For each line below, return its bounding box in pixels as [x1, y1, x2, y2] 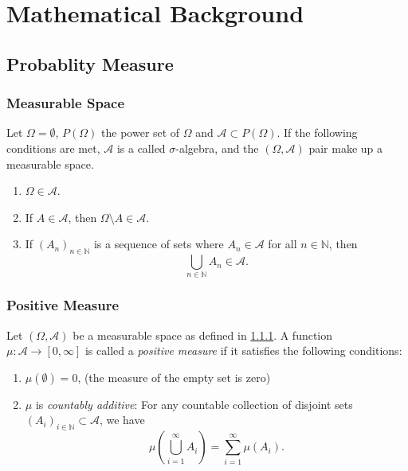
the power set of [101, 124, 180, 141]
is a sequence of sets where [93, 235, 224, 252]
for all [268, 235, 297, 252]
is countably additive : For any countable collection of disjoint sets [35, 395, 353, 412]
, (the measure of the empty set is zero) [77, 368, 271, 385]
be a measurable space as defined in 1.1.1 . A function [73, 326, 333, 343]
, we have [99, 411, 145, 428]
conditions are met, [6, 139, 100, 156]
